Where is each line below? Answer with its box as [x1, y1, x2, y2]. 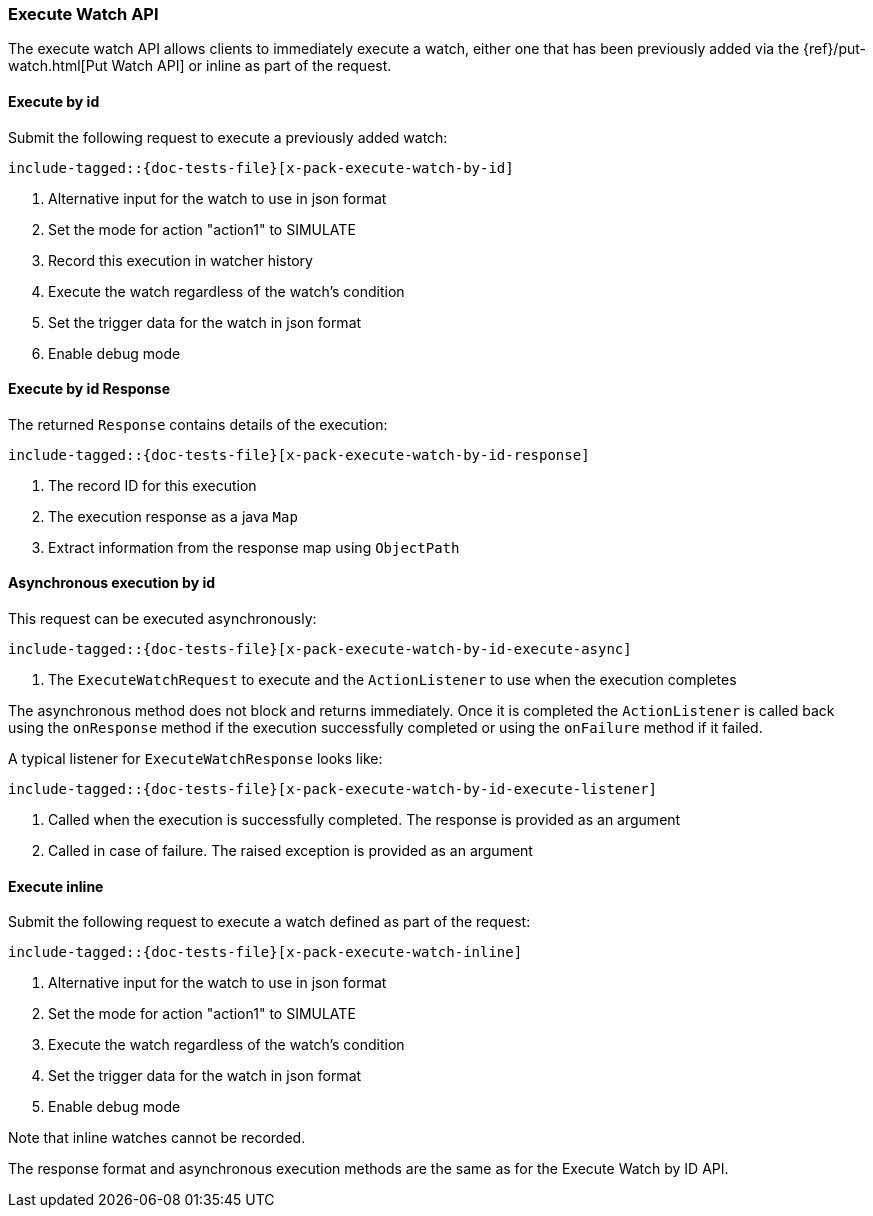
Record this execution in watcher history [48, 251, 313, 269]
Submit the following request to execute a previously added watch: [8, 128, 448, 146]
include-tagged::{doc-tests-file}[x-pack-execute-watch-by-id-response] [8, 446, 590, 463]
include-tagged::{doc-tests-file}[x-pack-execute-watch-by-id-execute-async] [8, 641, 632, 658]
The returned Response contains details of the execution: [8, 415, 388, 433]
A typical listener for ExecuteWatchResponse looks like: [8, 750, 383, 768]
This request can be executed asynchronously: [8, 610, 317, 628]
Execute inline [8, 877, 104, 895]
